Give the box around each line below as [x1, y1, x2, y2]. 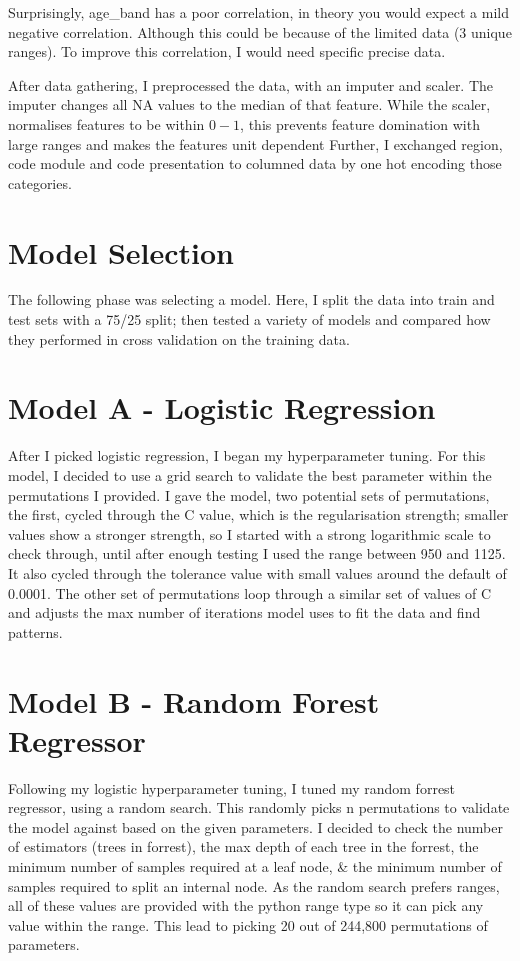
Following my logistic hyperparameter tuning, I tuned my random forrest [8, 777, 456, 798]
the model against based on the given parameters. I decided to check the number [8, 816, 503, 837]
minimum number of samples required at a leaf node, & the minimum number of [8, 856, 502, 876]
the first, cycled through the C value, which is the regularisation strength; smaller [8, 504, 509, 525]
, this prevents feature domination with [240, 113, 480, 134]
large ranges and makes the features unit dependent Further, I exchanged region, [8, 133, 503, 154]
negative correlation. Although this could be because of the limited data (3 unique [8, 21, 512, 42]
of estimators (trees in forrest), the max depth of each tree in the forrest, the [8, 836, 479, 857]
